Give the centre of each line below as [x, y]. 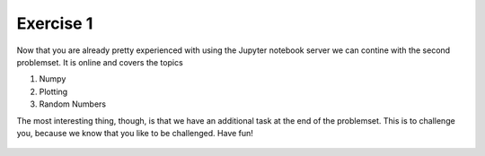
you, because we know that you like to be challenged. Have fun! [135, 133]
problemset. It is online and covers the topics [100, 62]
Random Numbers [73, 104]
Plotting [53, 91]
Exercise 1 [55, 23]
